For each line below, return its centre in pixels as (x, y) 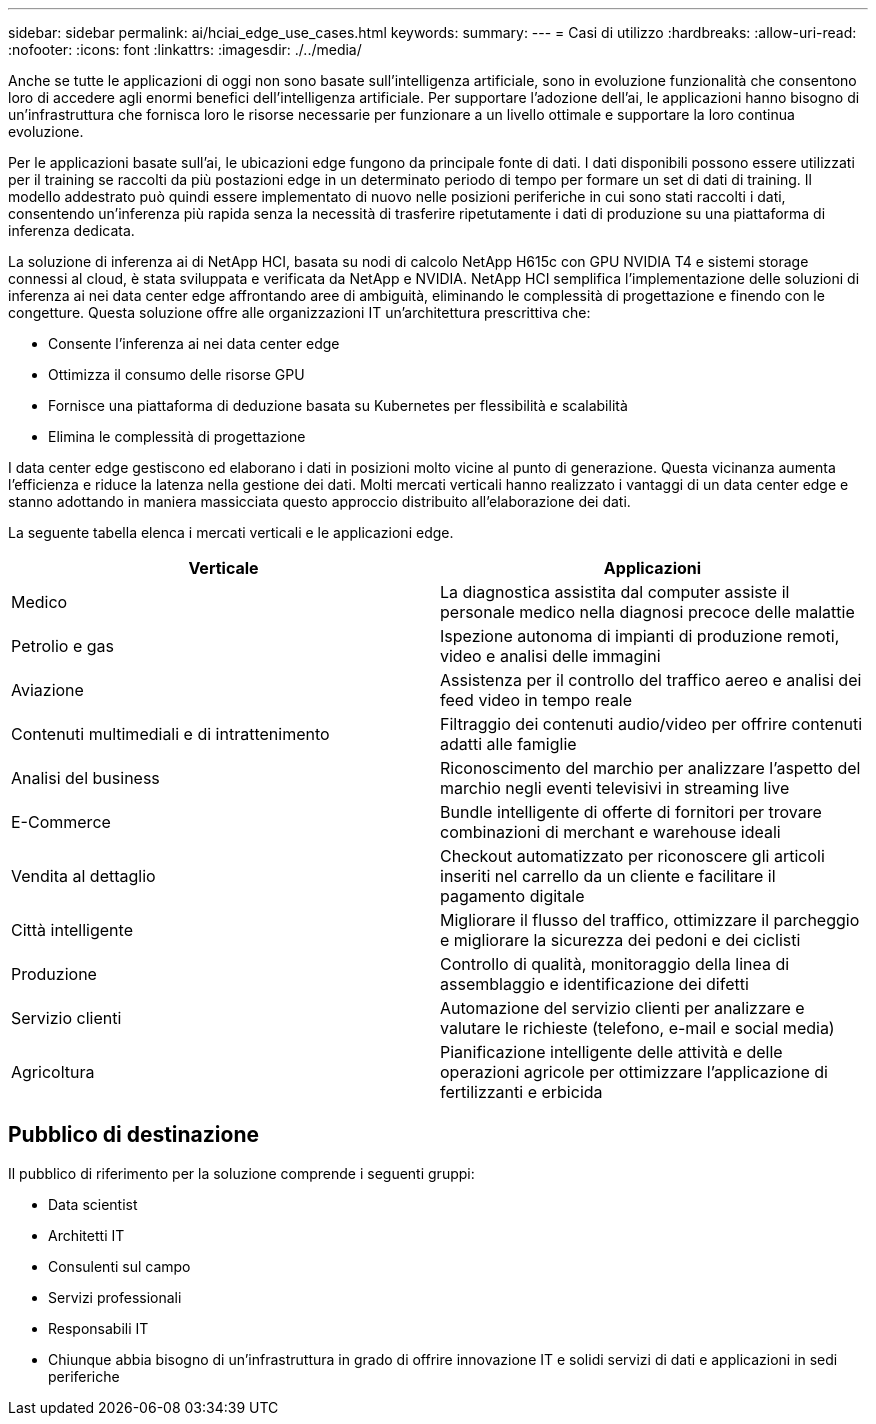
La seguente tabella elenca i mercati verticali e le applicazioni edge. (231, 532)
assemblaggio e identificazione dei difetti (594, 984)
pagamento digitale (512, 896)
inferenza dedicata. (71, 230)
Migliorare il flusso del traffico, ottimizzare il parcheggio (650, 920)
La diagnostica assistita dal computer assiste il (615, 592)
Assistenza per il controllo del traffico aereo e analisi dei (651, 680)
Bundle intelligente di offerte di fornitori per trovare (631, 812)
